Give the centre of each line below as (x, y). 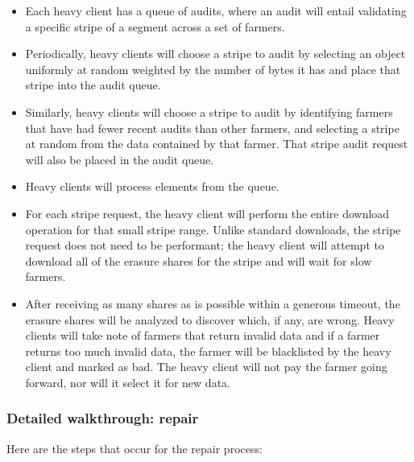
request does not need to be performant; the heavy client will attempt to (205, 245)
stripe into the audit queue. (93, 85)
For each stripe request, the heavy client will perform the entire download (207, 213)
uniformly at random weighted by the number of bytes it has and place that (213, 69)
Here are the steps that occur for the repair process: (135, 448)
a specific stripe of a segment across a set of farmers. (155, 26)
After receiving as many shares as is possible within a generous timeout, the (213, 303)
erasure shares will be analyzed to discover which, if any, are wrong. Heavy (210, 319)
